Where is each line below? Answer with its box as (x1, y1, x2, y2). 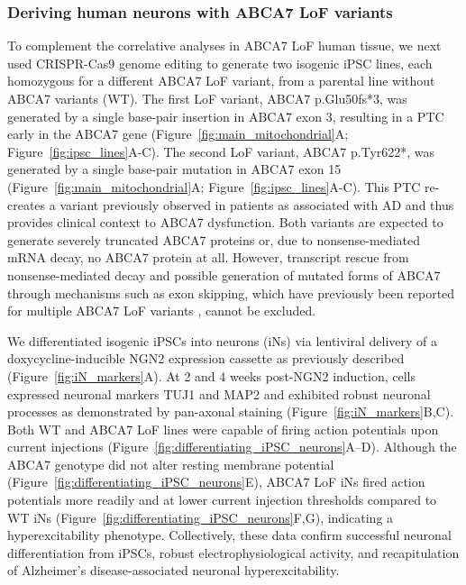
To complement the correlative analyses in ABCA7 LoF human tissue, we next (7, 36, 442, 55)
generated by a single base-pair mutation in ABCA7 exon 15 (7, 160, 342, 178)
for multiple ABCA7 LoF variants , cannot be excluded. (7, 301, 316, 320)
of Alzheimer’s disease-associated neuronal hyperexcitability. (7, 561, 340, 580)
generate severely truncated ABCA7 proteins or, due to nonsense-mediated (7, 230, 420, 249)
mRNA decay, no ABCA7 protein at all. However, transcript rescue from (7, 248, 409, 267)
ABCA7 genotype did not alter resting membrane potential (7, 454, 334, 473)
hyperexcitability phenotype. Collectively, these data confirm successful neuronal (7, 526, 452, 544)
